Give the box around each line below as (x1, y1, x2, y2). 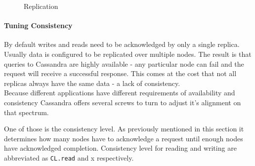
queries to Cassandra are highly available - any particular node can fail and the (4, 58, 244, 69)
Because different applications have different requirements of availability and (4, 87, 235, 98)
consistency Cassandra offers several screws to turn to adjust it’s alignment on (4, 97, 241, 107)
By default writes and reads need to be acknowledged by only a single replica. (4, 39, 240, 49)
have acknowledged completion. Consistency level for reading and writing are (4, 143, 237, 153)
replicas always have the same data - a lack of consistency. (4, 78, 180, 88)
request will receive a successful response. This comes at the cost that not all (4, 68, 237, 79)
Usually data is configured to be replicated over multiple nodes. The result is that (4, 48, 252, 59)
